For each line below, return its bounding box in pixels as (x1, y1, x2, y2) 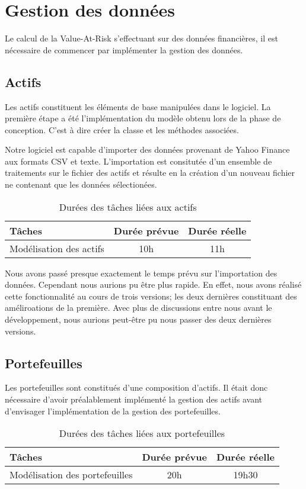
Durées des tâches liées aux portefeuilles (59, 426, 225, 440)
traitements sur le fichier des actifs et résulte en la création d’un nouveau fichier (5, 166, 295, 179)
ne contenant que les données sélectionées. (5, 178, 157, 191)
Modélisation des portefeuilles (9, 468, 133, 482)
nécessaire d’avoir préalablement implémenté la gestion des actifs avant (5, 393, 263, 406)
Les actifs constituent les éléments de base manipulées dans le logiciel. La (5, 100, 271, 112)
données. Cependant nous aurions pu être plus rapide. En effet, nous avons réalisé (5, 278, 302, 291)
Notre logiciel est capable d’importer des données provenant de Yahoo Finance (5, 143, 290, 156)
